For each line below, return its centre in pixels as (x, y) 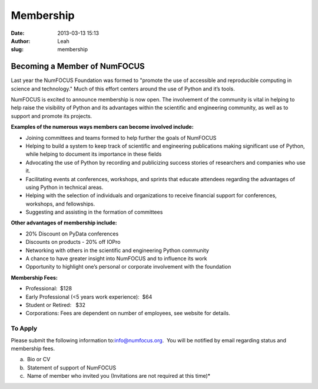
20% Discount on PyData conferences (72, 234)
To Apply (24, 329)
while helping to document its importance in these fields (94, 154)
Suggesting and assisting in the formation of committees (94, 212)
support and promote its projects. (52, 116)
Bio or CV (39, 359)
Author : (21, 41)
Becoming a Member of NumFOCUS (78, 66)
